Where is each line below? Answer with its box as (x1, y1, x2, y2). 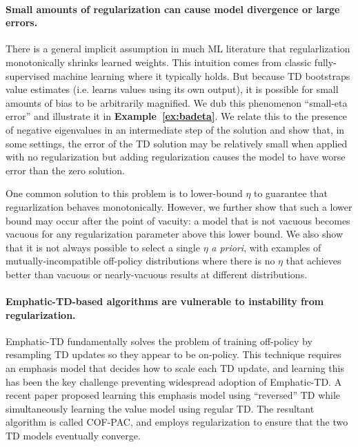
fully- (314, 54, 337, 69)
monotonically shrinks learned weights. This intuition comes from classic (6, 54, 312, 69)
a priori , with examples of (211, 240, 321, 254)
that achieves (286, 253, 341, 268)
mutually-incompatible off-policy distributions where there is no (6, 253, 275, 268)
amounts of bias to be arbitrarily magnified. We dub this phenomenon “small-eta (6, 95, 348, 110)
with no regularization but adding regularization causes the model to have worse (6, 149, 346, 164)
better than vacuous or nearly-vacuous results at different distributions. (6, 267, 308, 281)
